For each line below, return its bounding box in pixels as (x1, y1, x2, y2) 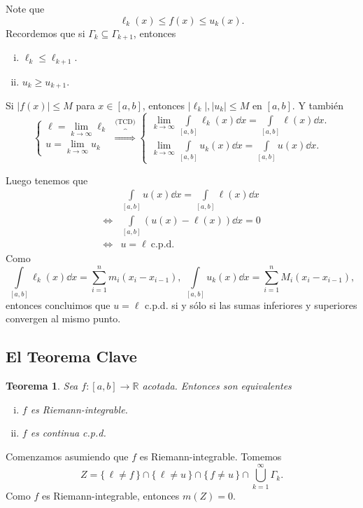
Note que (6, 1, 45, 15)
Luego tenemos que (6, 172, 88, 187)
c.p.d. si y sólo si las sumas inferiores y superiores (145, 297, 357, 312)
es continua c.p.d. (30, 425, 106, 440)
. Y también (292, 97, 343, 112)
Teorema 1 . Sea (6, 378, 78, 393)
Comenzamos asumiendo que (6, 449, 129, 463)
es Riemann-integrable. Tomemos (139, 449, 282, 463)
